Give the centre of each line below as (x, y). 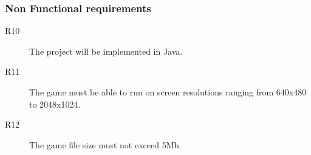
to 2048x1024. (55, 104)
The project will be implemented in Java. (106, 51)
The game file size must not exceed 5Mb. (105, 144)
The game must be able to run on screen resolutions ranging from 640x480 (168, 92)
